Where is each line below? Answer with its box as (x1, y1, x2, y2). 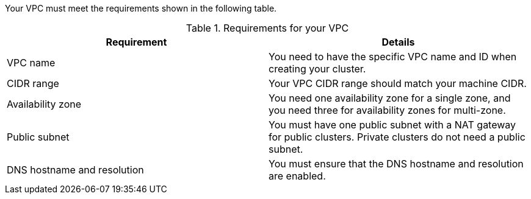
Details (381, 36, 415, 48)
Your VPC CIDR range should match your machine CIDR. (269, 77, 527, 89)
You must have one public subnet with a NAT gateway (269, 119, 516, 131)
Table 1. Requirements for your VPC (186, 22, 349, 34)
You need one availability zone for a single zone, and (269, 92, 511, 104)
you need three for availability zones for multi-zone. (269, 104, 506, 116)
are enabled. (269, 170, 326, 182)
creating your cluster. (269, 63, 366, 75)
